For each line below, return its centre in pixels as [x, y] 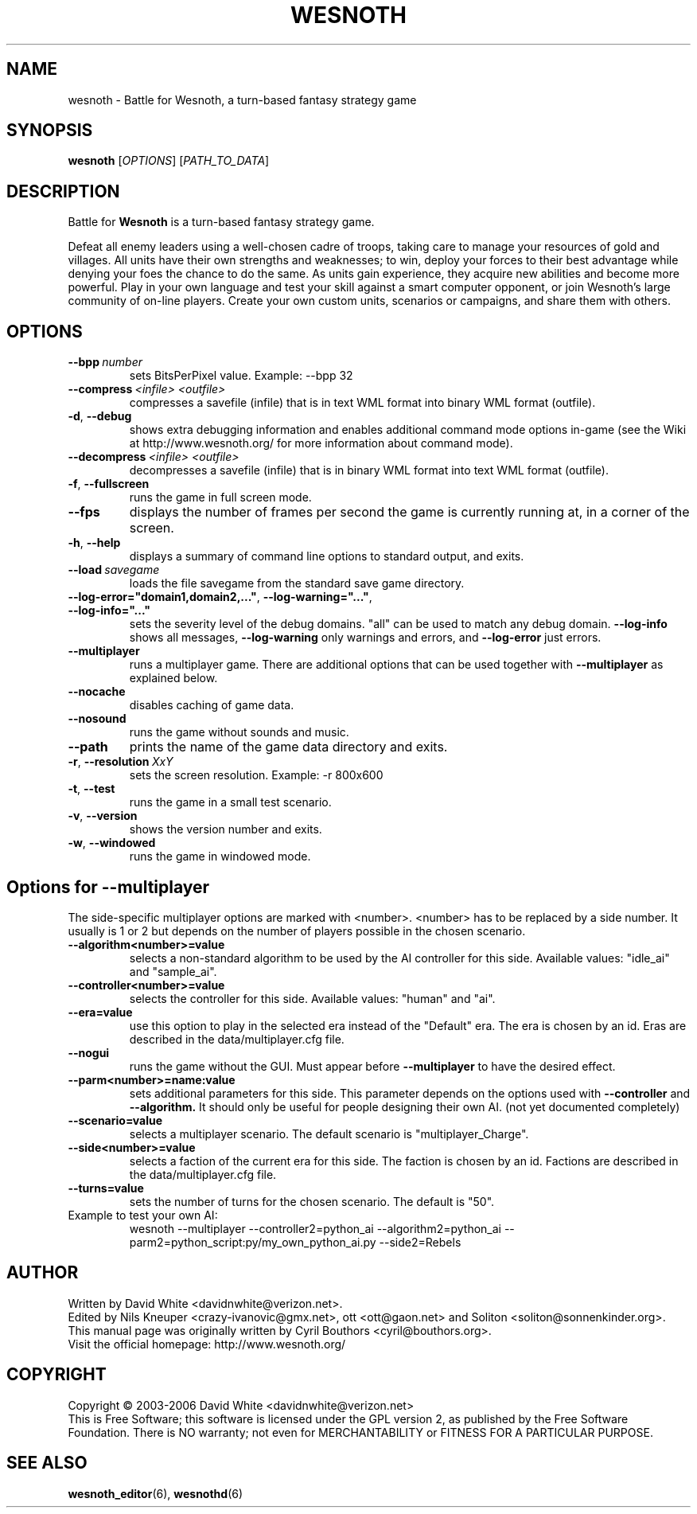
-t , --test [92, 789]
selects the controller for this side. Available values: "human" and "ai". [312, 998]
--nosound [97, 719]
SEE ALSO [47, 1463]
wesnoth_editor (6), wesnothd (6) [156, 1493]
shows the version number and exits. [226, 829]
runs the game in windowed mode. [220, 857]
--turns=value [106, 1188]
